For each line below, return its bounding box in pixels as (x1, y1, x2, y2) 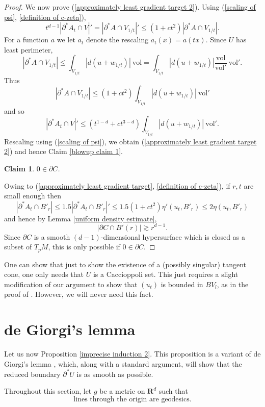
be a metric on (99, 386, 145, 396)
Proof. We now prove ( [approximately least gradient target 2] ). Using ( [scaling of (4, 2, 256, 12)
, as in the (217, 278, 249, 289)
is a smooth (34, 231, 70, 242)
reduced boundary (4, 368, 61, 379)
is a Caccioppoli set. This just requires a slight (93, 269, 238, 279)
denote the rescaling (86, 34, 149, 45)
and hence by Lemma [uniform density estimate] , (4, 213, 157, 223)
